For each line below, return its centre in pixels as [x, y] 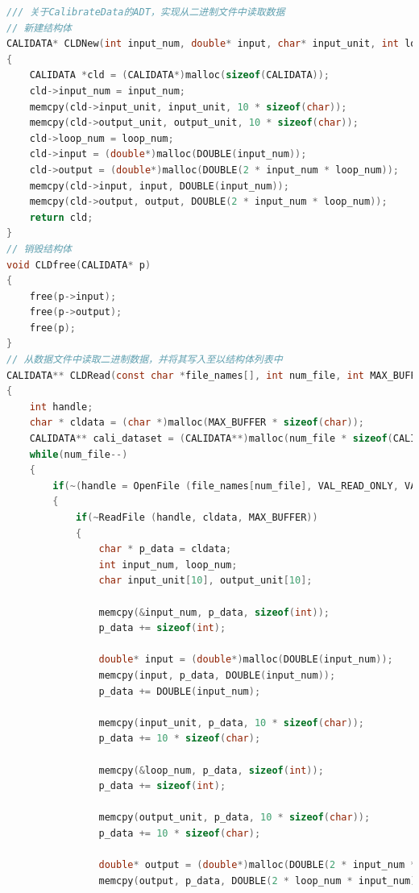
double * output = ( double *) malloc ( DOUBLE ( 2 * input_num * [257, 865]
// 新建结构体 [39, 28]
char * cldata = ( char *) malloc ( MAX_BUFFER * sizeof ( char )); [197, 423]
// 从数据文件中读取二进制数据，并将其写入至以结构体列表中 [145, 360]
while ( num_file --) [79, 454]
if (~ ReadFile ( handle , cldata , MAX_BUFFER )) [197, 517]
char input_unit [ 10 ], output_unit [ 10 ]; [205, 581]
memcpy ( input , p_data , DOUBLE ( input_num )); [217, 675]
